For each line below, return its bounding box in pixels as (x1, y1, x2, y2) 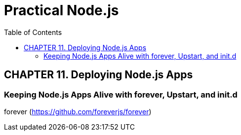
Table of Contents (4, 28, 62, 36)
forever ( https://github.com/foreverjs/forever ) (4, 107, 152, 116)
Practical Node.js (4, 2, 119, 19)
